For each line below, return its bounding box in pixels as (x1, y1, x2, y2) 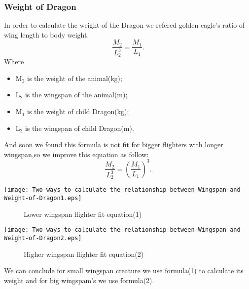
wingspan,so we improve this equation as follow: (4, 149, 149, 159)
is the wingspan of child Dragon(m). (25, 123, 134, 133)
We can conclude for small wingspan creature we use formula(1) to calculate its (4, 265, 244, 276)
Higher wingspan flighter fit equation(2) (24, 248, 144, 259)
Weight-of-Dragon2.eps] (4, 234, 82, 242)
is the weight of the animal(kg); (27, 73, 122, 83)
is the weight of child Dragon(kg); (27, 106, 129, 117)
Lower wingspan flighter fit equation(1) (24, 208, 142, 219)
